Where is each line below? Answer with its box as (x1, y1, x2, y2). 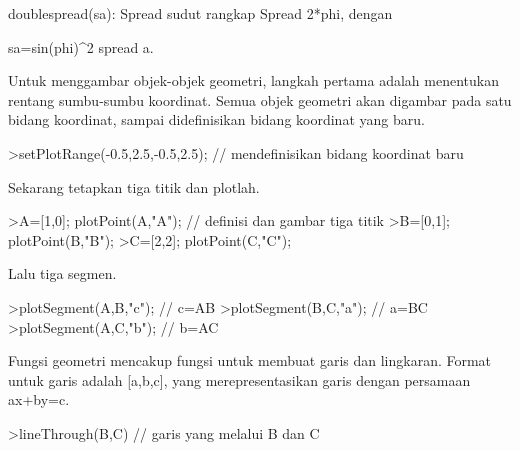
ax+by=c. (8, 389, 70, 410)
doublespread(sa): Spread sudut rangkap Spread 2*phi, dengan (8, 3, 393, 23)
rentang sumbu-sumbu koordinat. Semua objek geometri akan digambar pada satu (8, 89, 512, 110)
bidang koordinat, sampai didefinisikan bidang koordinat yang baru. (8, 109, 425, 130)
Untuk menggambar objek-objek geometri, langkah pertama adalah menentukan (8, 70, 499, 91)
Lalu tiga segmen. (8, 263, 117, 284)
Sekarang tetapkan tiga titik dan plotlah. (8, 176, 260, 197)
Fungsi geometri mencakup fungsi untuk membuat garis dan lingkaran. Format (8, 350, 492, 371)
